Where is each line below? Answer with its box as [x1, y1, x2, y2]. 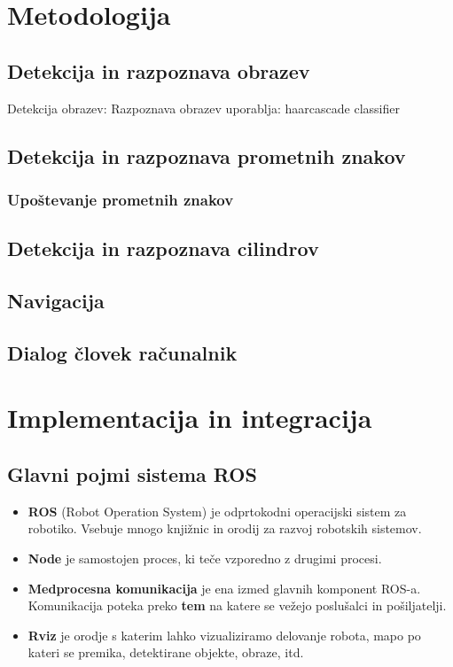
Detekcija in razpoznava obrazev [7, 57, 310, 84]
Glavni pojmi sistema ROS [7, 460, 257, 487]
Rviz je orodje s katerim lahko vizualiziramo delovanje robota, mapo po [27, 625, 421, 644]
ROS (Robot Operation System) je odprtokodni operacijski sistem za [27, 501, 407, 520]
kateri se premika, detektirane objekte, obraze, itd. [27, 643, 304, 662]
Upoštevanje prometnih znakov [7, 188, 234, 210]
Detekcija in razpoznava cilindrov [7, 235, 319, 262]
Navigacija [7, 286, 105, 314]
